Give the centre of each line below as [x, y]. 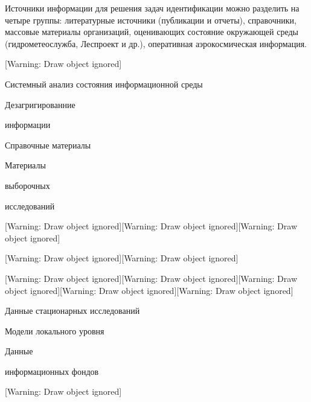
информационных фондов [52, 371]
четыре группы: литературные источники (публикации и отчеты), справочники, [151, 20]
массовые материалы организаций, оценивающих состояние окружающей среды [152, 32]
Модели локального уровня [55, 330]
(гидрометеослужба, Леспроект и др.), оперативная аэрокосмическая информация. [156, 43]
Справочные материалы [48, 145]
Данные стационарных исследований [72, 311]
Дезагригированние [40, 104]
